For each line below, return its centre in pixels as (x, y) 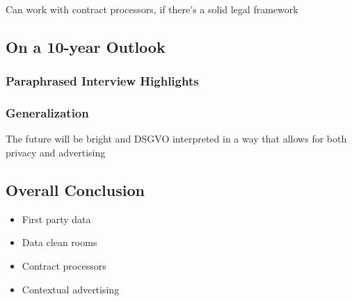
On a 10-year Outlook (86, 46)
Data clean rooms (59, 242)
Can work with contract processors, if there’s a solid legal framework (152, 9)
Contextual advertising (71, 289)
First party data (56, 219)
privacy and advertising (56, 153)
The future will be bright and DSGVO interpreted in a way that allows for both (176, 139)
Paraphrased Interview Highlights (102, 81)
